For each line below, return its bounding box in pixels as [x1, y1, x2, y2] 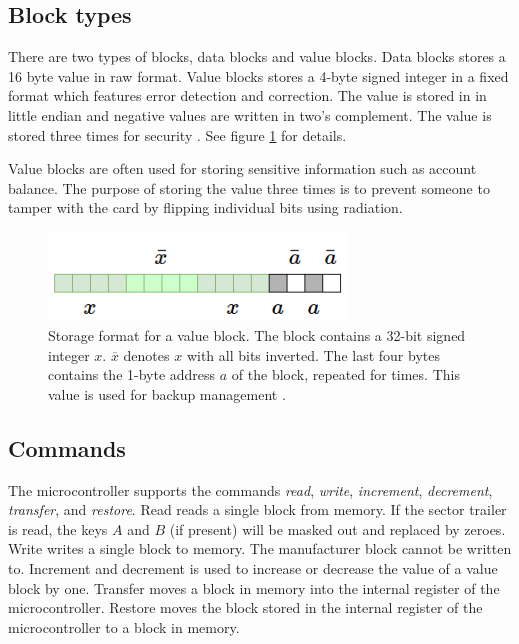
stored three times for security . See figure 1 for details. [8, 124, 347, 145]
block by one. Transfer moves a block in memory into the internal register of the [8, 577, 500, 598]
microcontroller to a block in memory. [8, 616, 240, 637]
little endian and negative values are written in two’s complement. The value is [8, 104, 492, 125]
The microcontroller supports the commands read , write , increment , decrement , [8, 479, 493, 500]
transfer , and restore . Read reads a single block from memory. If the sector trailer [8, 499, 507, 520]
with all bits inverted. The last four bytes [186, 344, 440, 365]
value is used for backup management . [48, 383, 286, 404]
